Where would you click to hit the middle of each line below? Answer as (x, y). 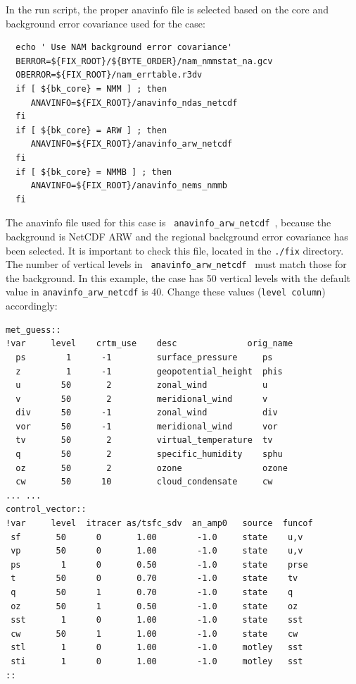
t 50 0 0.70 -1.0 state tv (154, 579)
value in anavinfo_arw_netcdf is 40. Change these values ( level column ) (166, 292)
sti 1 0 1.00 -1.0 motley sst (157, 661)
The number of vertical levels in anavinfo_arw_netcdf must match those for (176, 264)
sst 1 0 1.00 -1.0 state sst (157, 620)
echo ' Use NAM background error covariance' (124, 48)
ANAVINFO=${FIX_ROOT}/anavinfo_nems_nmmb (129, 186)
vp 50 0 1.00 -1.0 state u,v (157, 551)
